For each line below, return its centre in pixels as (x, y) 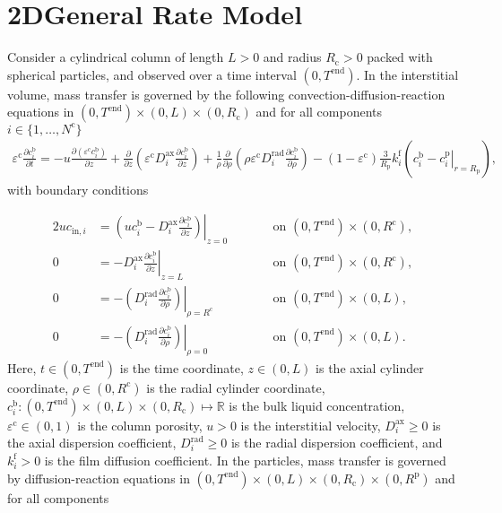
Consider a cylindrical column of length (116, 57)
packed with (400, 57)
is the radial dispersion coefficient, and (337, 443)
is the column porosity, (140, 425)
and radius (292, 57)
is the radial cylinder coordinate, (236, 387)
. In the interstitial (407, 74)
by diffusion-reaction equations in (99, 478)
